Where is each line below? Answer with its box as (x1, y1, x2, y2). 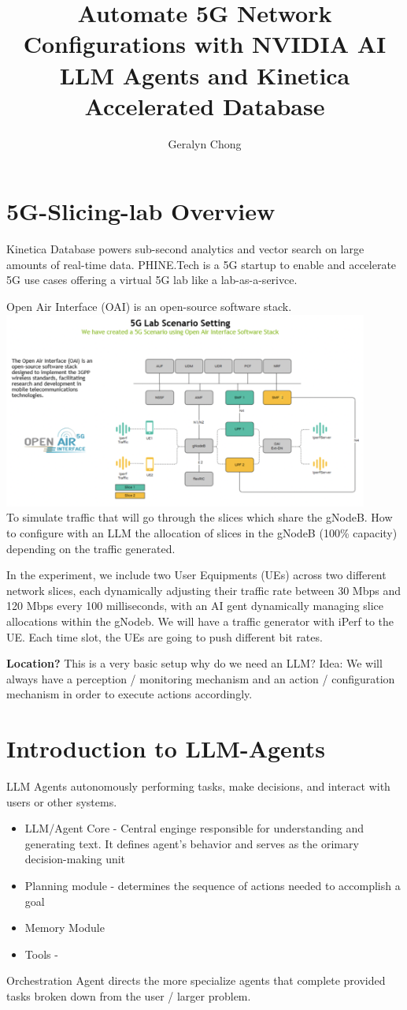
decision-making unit (24, 851, 126, 867)
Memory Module (24, 919, 105, 936)
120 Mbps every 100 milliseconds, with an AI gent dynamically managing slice (6, 597, 384, 614)
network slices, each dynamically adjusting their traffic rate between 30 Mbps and (6, 582, 401, 598)
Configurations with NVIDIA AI (23, 28, 387, 60)
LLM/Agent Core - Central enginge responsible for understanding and (24, 820, 364, 836)
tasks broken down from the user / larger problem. (6, 987, 251, 1004)
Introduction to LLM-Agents (6, 732, 326, 765)
